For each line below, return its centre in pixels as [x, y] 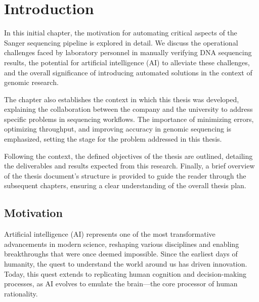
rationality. [21, 293]
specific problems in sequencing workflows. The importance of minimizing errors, [129, 119]
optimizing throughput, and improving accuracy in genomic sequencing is [118, 129]
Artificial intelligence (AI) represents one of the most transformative [110, 234]
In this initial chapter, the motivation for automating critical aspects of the [121, 33]
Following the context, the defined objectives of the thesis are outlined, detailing [128, 156]
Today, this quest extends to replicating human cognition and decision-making [125, 273]
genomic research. [31, 82]
